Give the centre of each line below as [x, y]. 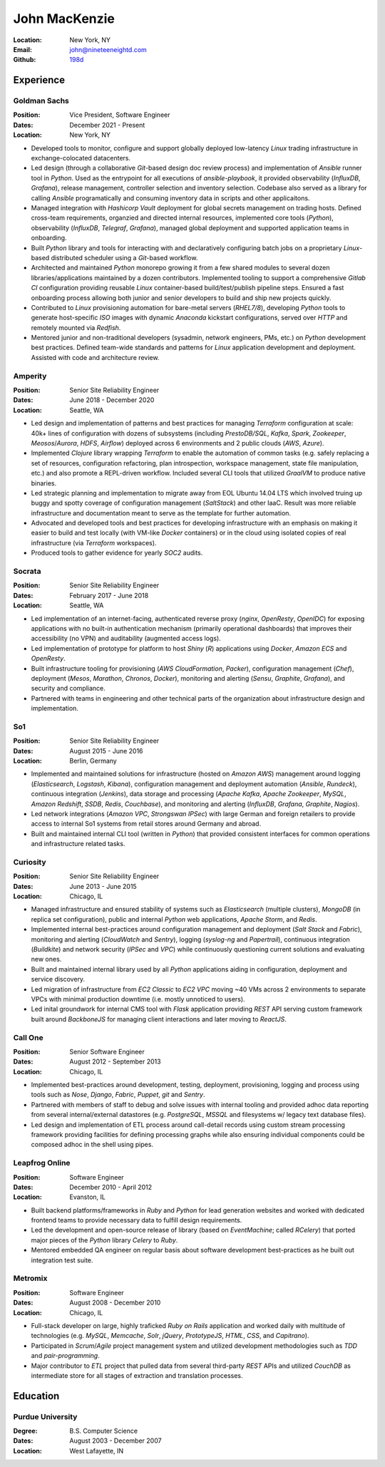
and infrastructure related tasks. [78, 844]
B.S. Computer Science [104, 1431]
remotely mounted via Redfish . [76, 327]
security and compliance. [68, 689]
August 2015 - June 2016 [106, 751]
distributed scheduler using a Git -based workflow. [124, 257]
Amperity [30, 376]
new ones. [46, 959]
